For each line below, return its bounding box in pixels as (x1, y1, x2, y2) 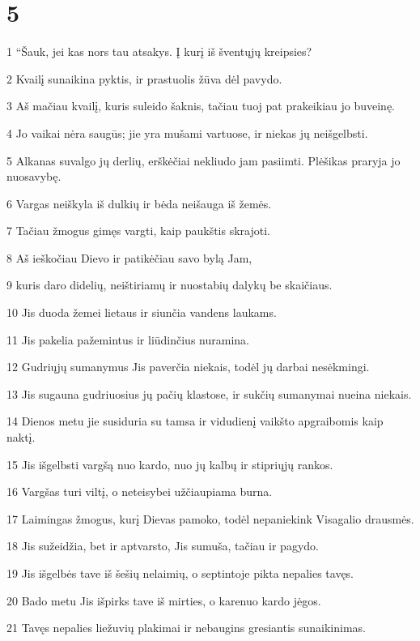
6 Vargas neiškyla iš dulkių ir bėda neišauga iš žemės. (6, 194, 272, 212)
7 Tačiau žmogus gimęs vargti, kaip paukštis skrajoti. (6, 222, 270, 239)
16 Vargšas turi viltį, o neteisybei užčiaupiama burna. (6, 483, 273, 500)
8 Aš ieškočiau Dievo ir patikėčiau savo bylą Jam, (6, 249, 252, 266)
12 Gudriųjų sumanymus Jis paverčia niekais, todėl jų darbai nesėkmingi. (6, 358, 370, 375)
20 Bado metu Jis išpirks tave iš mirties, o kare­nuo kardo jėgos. (6, 592, 321, 609)
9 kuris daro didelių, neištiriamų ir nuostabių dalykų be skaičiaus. (6, 276, 333, 293)
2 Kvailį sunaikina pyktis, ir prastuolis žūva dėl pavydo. (6, 70, 282, 87)
